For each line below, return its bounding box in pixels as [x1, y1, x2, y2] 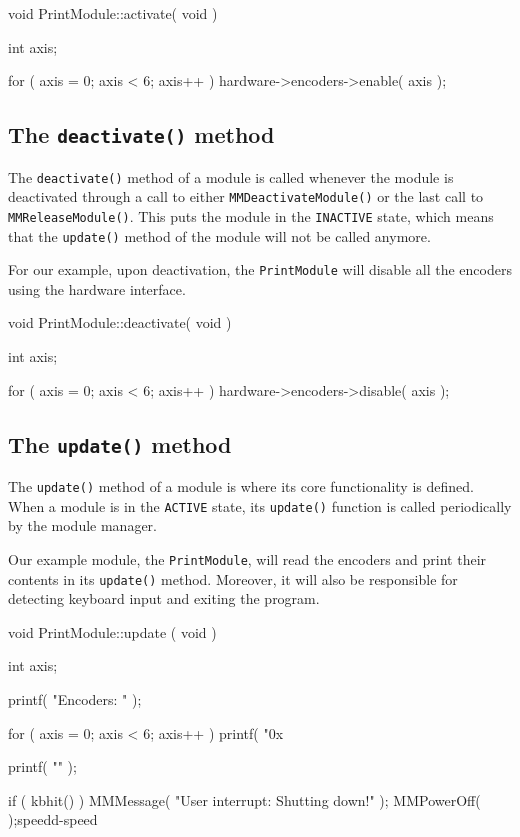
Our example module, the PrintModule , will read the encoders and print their [8, 548, 487, 569]
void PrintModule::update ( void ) [8, 621, 217, 642]
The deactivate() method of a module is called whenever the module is [8, 166, 454, 187]
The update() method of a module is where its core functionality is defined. [8, 476, 474, 496]
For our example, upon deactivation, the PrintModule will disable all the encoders [8, 259, 512, 280]
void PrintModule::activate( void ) [8, 3, 218, 23]
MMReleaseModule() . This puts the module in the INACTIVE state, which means [8, 205, 494, 226]
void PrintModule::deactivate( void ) [8, 312, 232, 333]
